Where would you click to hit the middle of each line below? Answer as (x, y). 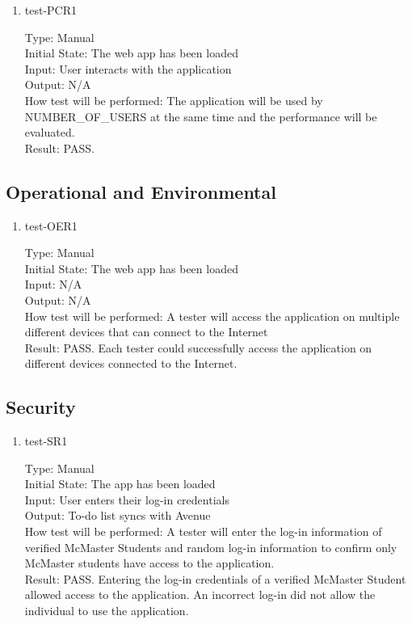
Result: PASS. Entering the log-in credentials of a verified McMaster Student (215, 578)
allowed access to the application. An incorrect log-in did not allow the (200, 594)
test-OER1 (51, 225)
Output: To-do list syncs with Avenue (118, 515)
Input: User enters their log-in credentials (127, 499)
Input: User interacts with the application (128, 68)
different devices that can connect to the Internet (146, 332)
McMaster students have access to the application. (149, 563)
